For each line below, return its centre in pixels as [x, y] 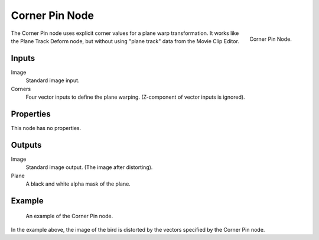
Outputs [26, 145]
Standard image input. [53, 80]
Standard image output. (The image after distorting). [89, 167]
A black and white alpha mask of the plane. [78, 184]
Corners [21, 89]
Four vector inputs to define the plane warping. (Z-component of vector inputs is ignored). [135, 97]
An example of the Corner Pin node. [69, 216]
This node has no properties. [46, 128]
